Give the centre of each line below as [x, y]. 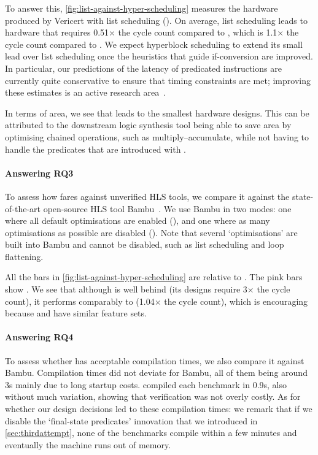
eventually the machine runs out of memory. [88, 444]
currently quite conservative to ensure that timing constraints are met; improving [158, 80]
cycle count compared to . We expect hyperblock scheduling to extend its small [154, 44]
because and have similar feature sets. [76, 313]
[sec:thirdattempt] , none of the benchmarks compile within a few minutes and [151, 433]
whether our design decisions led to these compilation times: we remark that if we [159, 409]
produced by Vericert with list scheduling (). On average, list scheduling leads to [156, 20]
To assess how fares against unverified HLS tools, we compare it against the [147, 196]
